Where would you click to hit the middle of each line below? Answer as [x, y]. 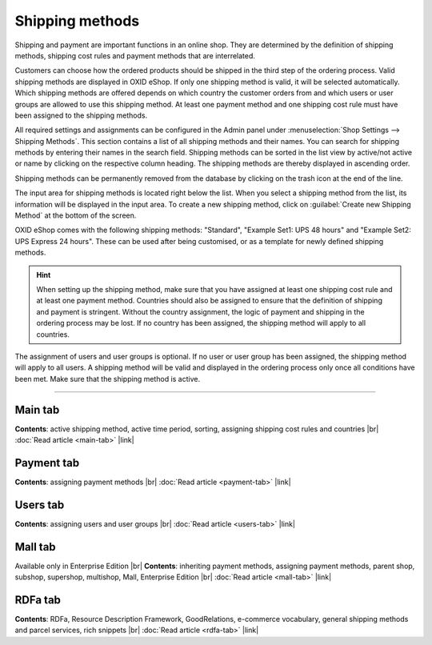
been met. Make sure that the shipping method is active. [107, 379]
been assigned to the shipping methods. [81, 115]
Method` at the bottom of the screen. [76, 215]
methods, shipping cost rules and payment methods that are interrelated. [135, 55]
